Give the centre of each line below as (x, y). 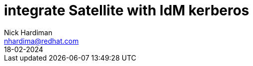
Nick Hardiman (28, 32)
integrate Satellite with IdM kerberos (127, 10)
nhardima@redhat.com (42, 41)
